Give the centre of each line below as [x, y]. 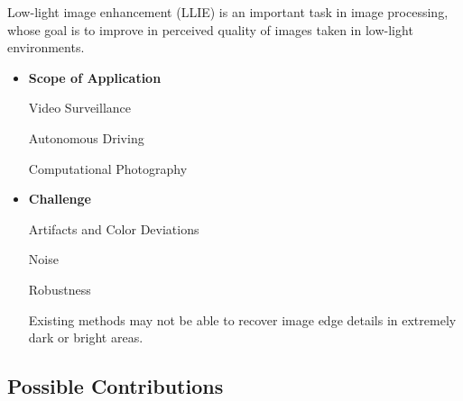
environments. [46, 47]
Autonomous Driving [86, 137]
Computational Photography [108, 168]
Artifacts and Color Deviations [114, 228]
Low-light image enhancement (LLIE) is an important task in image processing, [228, 12]
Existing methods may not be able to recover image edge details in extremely [242, 319]
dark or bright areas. [86, 337]
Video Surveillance [80, 108]
